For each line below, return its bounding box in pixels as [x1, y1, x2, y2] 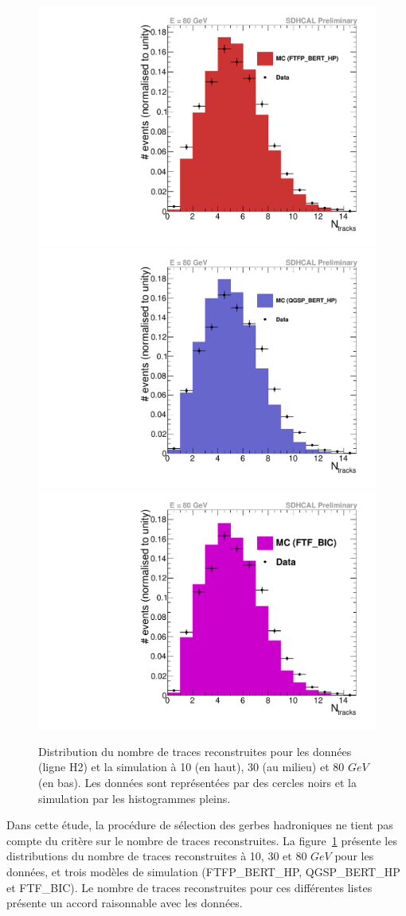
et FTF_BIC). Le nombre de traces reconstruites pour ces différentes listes [6, 879, 373, 895]
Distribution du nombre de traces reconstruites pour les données [38, 743, 352, 759]
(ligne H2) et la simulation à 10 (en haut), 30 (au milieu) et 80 [38, 758, 345, 775]
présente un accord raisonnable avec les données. [6, 895, 243, 911]
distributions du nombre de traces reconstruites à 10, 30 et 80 [6, 848, 307, 864]
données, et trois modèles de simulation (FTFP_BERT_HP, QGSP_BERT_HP [6, 863, 400, 879]
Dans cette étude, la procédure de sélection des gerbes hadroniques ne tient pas [6, 817, 393, 833]
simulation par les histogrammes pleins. [38, 789, 231, 806]
